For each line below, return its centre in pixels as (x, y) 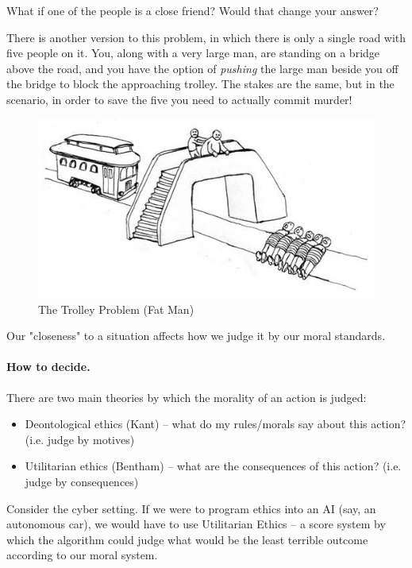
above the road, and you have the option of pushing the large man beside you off (202, 68)
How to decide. (48, 367)
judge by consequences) (82, 481)
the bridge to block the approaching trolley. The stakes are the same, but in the (200, 84)
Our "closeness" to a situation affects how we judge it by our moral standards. (196, 336)
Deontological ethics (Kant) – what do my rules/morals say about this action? (216, 424)
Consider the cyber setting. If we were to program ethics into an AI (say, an (191, 508)
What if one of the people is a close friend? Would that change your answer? (193, 10)
